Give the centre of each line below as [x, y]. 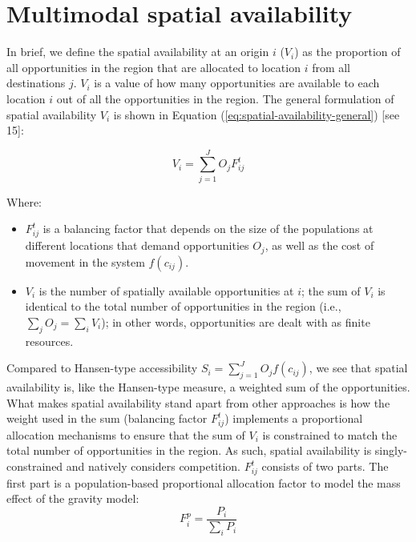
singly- [391, 450]
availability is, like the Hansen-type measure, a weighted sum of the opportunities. [208, 386]
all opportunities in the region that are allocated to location [153, 67]
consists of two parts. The [325, 466]
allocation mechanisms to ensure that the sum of [126, 434]
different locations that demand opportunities [137, 245]
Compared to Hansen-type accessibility [102, 368]
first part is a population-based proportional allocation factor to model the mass [204, 482]
